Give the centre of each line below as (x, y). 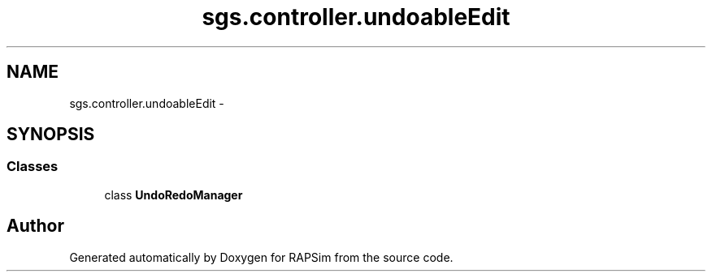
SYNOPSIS (51, 135)
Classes (33, 167)
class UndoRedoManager (174, 195)
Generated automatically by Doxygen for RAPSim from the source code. (261, 257)
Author (35, 226)
